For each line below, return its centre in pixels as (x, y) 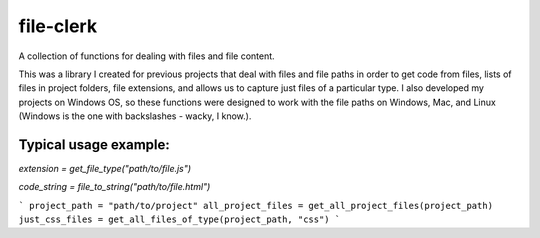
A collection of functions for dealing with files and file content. (146, 56)
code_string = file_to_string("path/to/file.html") (114, 187)
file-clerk (58, 26)
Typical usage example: (94, 144)
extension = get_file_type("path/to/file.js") (105, 169)
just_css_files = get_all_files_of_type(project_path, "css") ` (179, 219)
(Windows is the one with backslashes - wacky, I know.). (135, 116)
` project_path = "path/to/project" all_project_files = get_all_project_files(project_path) (256, 205)
